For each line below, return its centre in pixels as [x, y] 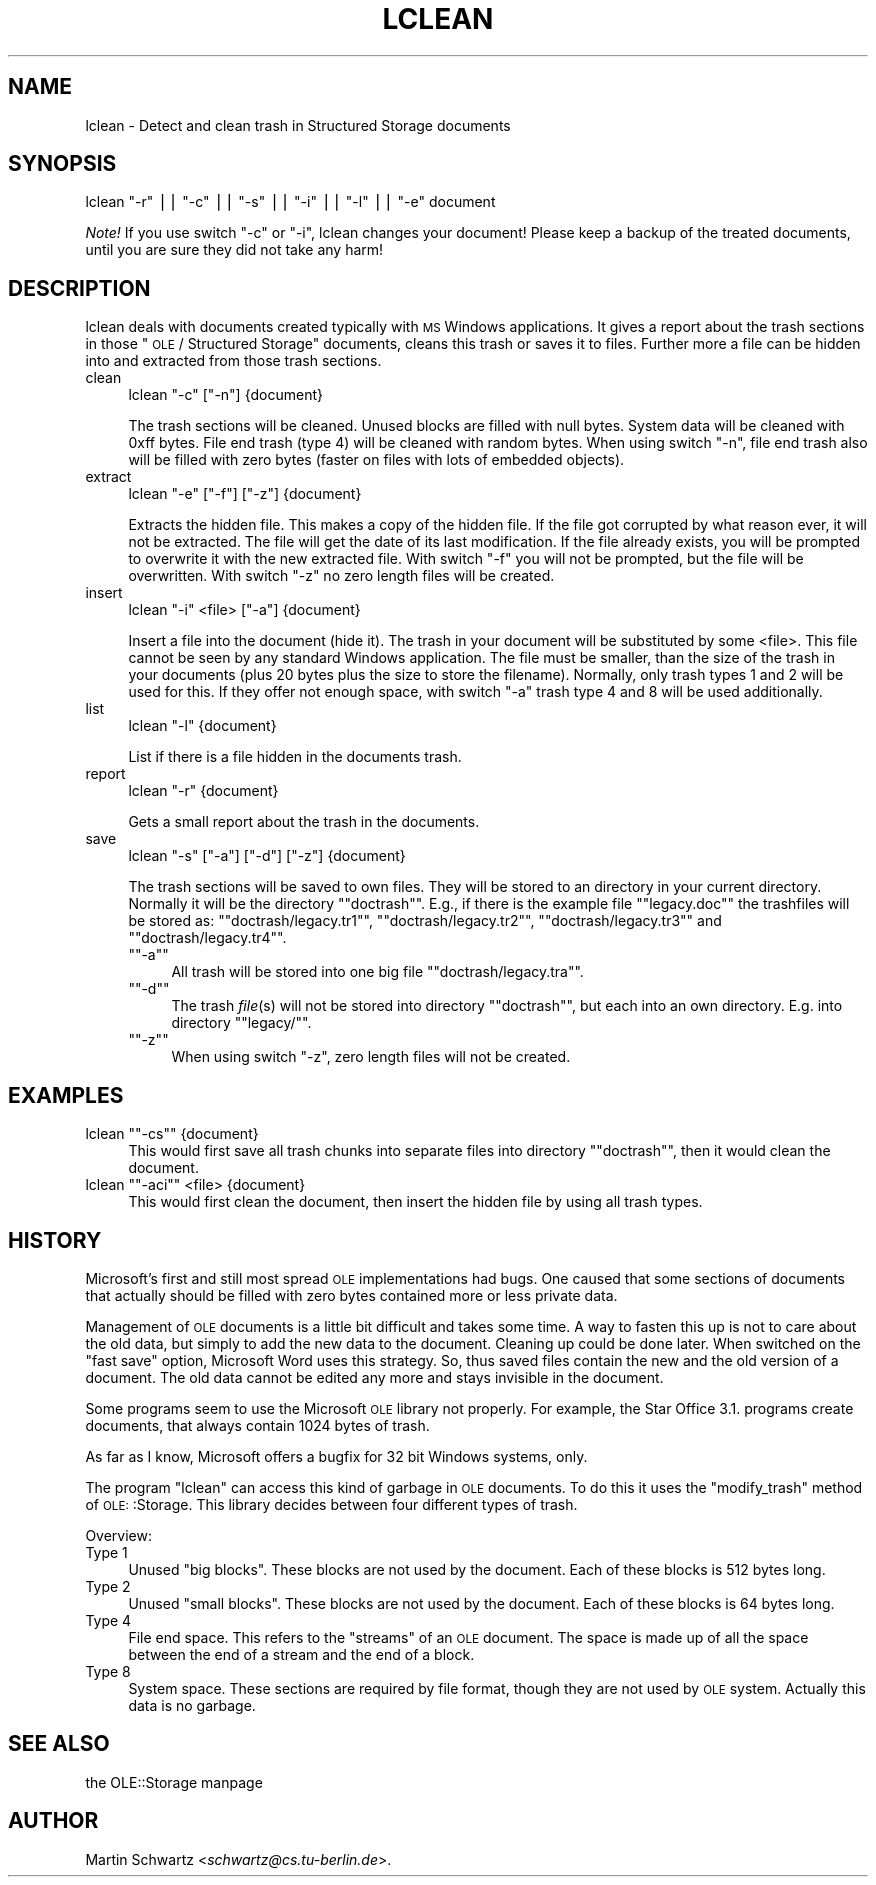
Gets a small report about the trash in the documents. [304, 822]
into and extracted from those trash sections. [233, 361]
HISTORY [55, 1240]
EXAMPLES [66, 1095]
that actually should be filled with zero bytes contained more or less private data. [351, 1295]
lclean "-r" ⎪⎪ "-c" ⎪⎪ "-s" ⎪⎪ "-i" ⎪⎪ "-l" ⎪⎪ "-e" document [290, 202]
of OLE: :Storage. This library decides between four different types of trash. [331, 1504]
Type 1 [106, 1552]
